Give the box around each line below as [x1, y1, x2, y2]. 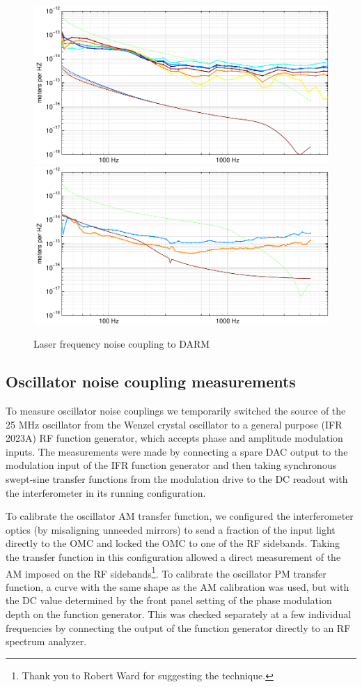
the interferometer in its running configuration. [6, 485, 206, 500]
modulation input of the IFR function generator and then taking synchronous [6, 458, 337, 472]
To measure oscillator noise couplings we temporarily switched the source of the [6, 403, 346, 418]
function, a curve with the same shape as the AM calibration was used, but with [6, 579, 349, 594]
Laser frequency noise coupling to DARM [33, 337, 210, 351]
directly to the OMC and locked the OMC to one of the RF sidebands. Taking [6, 536, 340, 550]
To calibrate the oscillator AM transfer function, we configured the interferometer [6, 509, 354, 523]
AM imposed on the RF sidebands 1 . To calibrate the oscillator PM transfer [6, 564, 326, 580]
